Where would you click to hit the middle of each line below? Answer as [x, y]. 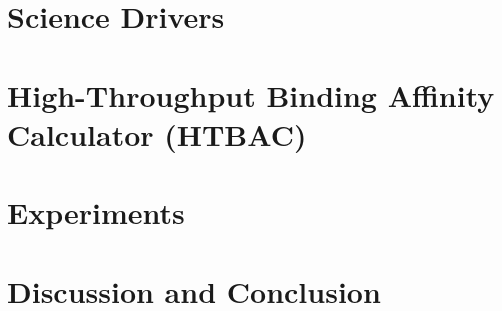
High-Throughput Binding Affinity [251, 94]
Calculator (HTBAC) [157, 133]
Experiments [96, 212]
